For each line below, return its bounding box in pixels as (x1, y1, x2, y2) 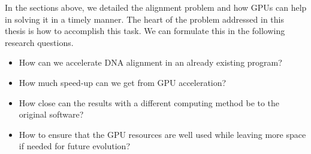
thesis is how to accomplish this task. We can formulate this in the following (5, 24, 285, 37)
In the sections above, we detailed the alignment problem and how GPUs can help (5, 1, 307, 13)
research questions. (5, 36, 74, 48)
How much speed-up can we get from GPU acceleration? (19, 76, 227, 88)
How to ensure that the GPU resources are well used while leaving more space (19, 128, 306, 140)
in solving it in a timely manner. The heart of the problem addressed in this (5, 13, 284, 25)
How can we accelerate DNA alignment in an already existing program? (19, 56, 282, 69)
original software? (19, 108, 84, 121)
